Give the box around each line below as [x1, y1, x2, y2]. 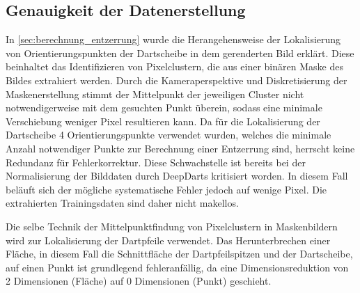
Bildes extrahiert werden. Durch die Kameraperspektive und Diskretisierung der [6, 72, 347, 87]
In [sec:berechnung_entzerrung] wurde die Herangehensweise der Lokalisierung [6, 32, 341, 47]
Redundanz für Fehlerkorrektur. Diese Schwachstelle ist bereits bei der [6, 155, 306, 169]
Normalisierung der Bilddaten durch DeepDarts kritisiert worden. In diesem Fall [6, 168, 348, 183]
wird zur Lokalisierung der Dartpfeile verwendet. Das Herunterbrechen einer [6, 232, 331, 247]
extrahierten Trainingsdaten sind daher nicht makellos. [6, 196, 239, 210]
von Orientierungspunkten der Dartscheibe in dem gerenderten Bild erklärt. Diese [6, 45, 354, 60]
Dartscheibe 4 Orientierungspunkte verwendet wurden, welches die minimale [6, 127, 331, 142]
